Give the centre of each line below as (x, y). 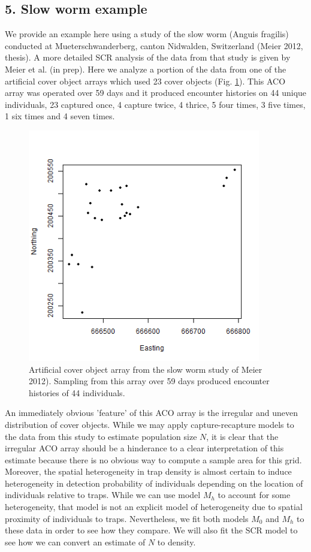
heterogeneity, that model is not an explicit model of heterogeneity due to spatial (154, 507)
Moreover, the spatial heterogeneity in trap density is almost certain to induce (148, 471)
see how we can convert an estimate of (75, 542)
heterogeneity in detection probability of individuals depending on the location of (154, 483)
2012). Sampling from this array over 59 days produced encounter (149, 381)
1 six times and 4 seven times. (60, 116)
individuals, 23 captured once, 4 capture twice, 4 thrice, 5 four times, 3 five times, (155, 104)
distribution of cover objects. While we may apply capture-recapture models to (150, 424)
